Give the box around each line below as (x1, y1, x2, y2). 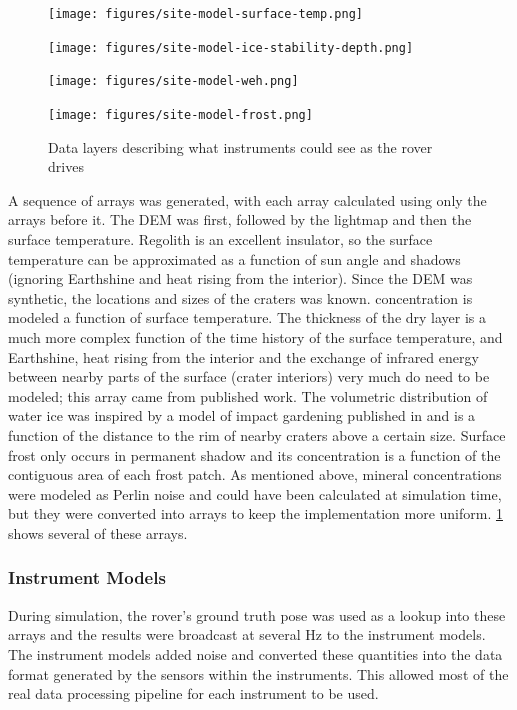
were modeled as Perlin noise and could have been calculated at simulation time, (8, 483, 502, 504)
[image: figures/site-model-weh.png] (48, 74, 299, 89)
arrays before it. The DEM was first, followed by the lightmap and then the (8, 209, 472, 230)
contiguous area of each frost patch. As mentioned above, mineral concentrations (8, 464, 502, 485)
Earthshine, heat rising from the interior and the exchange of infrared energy (8, 346, 479, 367)
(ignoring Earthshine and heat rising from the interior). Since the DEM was (8, 268, 473, 289)
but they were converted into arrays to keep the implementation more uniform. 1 (8, 503, 503, 524)
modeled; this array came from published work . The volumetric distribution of (8, 385, 488, 406)
